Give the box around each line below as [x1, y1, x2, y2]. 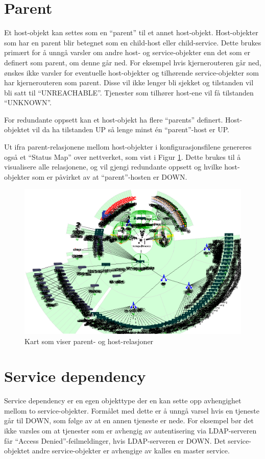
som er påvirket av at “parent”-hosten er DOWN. [32, 171, 187, 182]
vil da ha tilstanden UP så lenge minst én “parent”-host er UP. [32, 124, 229, 135]
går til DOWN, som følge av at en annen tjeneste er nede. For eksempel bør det [4, 415, 254, 426]
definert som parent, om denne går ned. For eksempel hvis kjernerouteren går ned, [4, 57, 261, 67]
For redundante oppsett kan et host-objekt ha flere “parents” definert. [4, 114, 223, 125]
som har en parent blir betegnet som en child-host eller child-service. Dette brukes [4, 37, 261, 47]
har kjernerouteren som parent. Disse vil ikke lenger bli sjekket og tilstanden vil [4, 77, 254, 88]
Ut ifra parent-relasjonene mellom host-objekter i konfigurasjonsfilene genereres [4, 141, 252, 152]
